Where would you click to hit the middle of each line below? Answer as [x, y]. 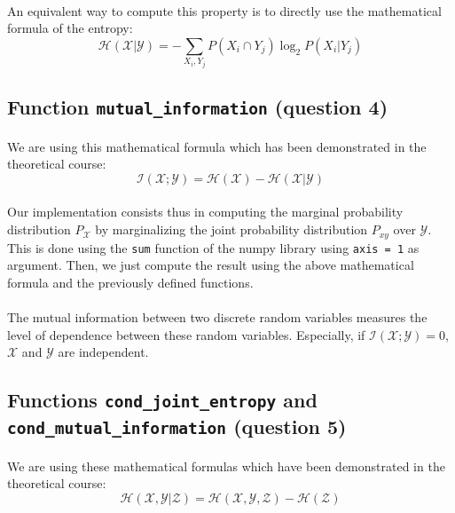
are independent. [103, 352]
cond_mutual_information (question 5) [177, 426]
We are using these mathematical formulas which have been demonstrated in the [226, 466]
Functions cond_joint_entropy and [162, 400]
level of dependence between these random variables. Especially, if [186, 334]
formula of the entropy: [70, 28]
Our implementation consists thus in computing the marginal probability [205, 212]
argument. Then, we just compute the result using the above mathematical [211, 265]
